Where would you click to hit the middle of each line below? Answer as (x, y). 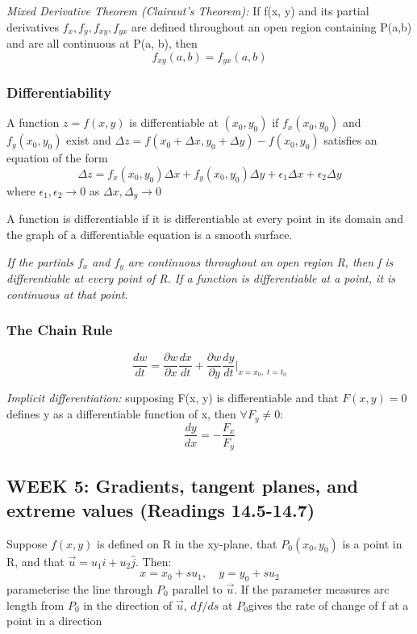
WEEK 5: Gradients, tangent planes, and (182, 486)
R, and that (35, 561)
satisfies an (350, 140)
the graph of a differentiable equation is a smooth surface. (150, 234)
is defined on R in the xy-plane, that (187, 543)
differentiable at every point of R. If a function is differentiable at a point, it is (201, 278)
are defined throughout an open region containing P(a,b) (271, 26)
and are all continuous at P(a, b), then (102, 43)
